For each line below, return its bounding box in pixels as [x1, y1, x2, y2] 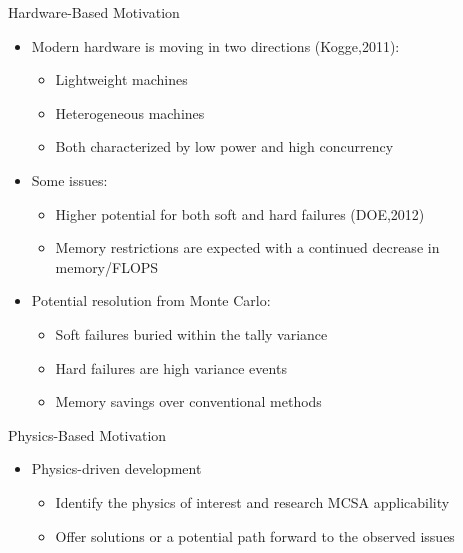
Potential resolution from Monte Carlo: [31, 290, 271, 311]
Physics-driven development [31, 458, 202, 479]
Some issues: [31, 169, 108, 190]
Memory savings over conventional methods [55, 391, 322, 412]
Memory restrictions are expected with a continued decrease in [55, 237, 440, 258]
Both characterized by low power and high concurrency [55, 136, 394, 157]
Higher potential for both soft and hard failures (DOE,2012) [55, 203, 425, 224]
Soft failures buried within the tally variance [55, 323, 328, 344]
